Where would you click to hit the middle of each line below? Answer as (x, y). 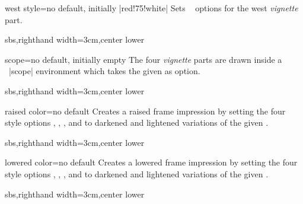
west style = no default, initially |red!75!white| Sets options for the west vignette (151, 8)
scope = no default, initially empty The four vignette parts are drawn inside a (143, 59)
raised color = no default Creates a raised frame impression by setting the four (145, 111)
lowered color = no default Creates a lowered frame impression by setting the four (151, 162)
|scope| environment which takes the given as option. (104, 71)
